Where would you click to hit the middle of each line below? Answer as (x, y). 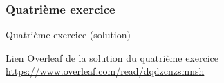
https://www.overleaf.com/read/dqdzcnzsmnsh (105, 71)
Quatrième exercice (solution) (68, 35)
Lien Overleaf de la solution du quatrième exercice (112, 57)
